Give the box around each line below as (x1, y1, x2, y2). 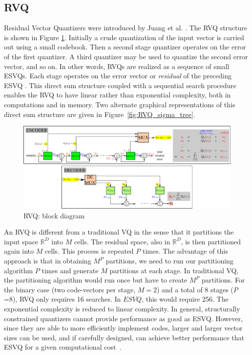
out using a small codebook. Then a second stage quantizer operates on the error (4, 42, 246, 52)
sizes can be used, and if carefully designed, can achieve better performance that (4, 332, 244, 342)
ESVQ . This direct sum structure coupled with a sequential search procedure (4, 80, 237, 90)
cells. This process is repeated (44, 246, 134, 256)
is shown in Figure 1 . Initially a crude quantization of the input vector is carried (4, 32, 244, 42)
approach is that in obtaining (4, 256, 91, 266)
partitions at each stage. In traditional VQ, (109, 265, 239, 275)
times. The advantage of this (142, 246, 228, 256)
